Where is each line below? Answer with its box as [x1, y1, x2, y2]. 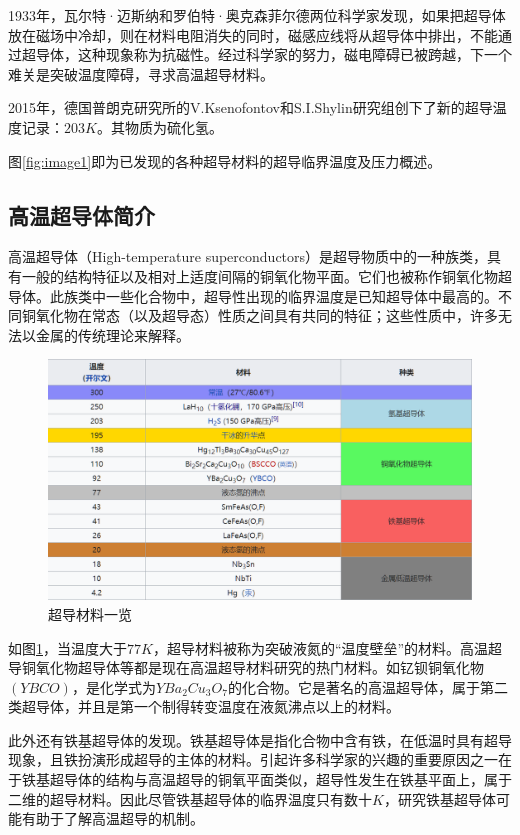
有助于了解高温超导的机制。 [21, 808, 204, 829]
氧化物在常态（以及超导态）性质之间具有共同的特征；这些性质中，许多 [35, 305, 498, 326]
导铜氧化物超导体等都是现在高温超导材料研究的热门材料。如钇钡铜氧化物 [8, 657, 484, 678]
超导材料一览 [48, 603, 132, 624]
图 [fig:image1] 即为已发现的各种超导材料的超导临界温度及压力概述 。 [8, 150, 442, 171]
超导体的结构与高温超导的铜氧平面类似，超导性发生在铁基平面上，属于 [49, 769, 512, 790]
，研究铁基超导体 [383, 788, 496, 809]
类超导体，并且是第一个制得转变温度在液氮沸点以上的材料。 [8, 696, 400, 717]
